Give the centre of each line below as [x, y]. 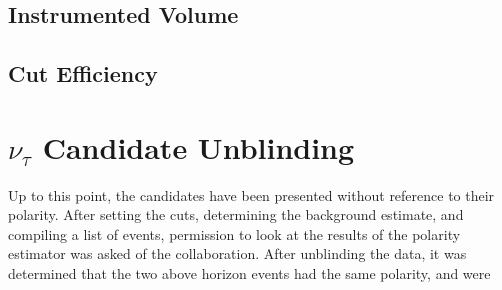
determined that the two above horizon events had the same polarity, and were [249, 273]
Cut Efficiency [83, 73]
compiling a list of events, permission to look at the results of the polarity [234, 233]
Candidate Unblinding [198, 146]
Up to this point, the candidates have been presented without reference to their [251, 194]
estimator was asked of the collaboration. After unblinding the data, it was [237, 253]
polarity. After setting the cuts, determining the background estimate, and [236, 214]
